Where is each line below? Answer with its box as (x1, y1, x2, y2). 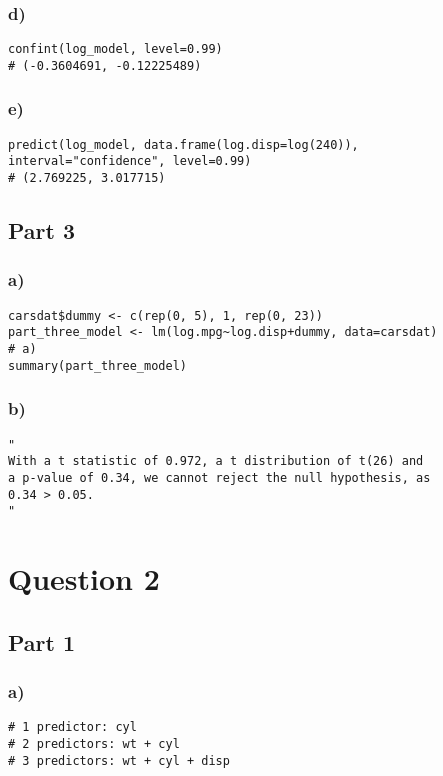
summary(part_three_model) (8, 358, 187, 373)
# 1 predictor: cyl (8, 720, 137, 735)
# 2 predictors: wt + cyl (8, 736, 180, 751)
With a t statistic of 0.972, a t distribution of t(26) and (8, 454, 424, 469)
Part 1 (8, 626, 76, 657)
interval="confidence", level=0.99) (8, 154, 252, 169)
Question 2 (8, 558, 160, 599)
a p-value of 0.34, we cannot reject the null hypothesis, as (8, 470, 431, 485)
